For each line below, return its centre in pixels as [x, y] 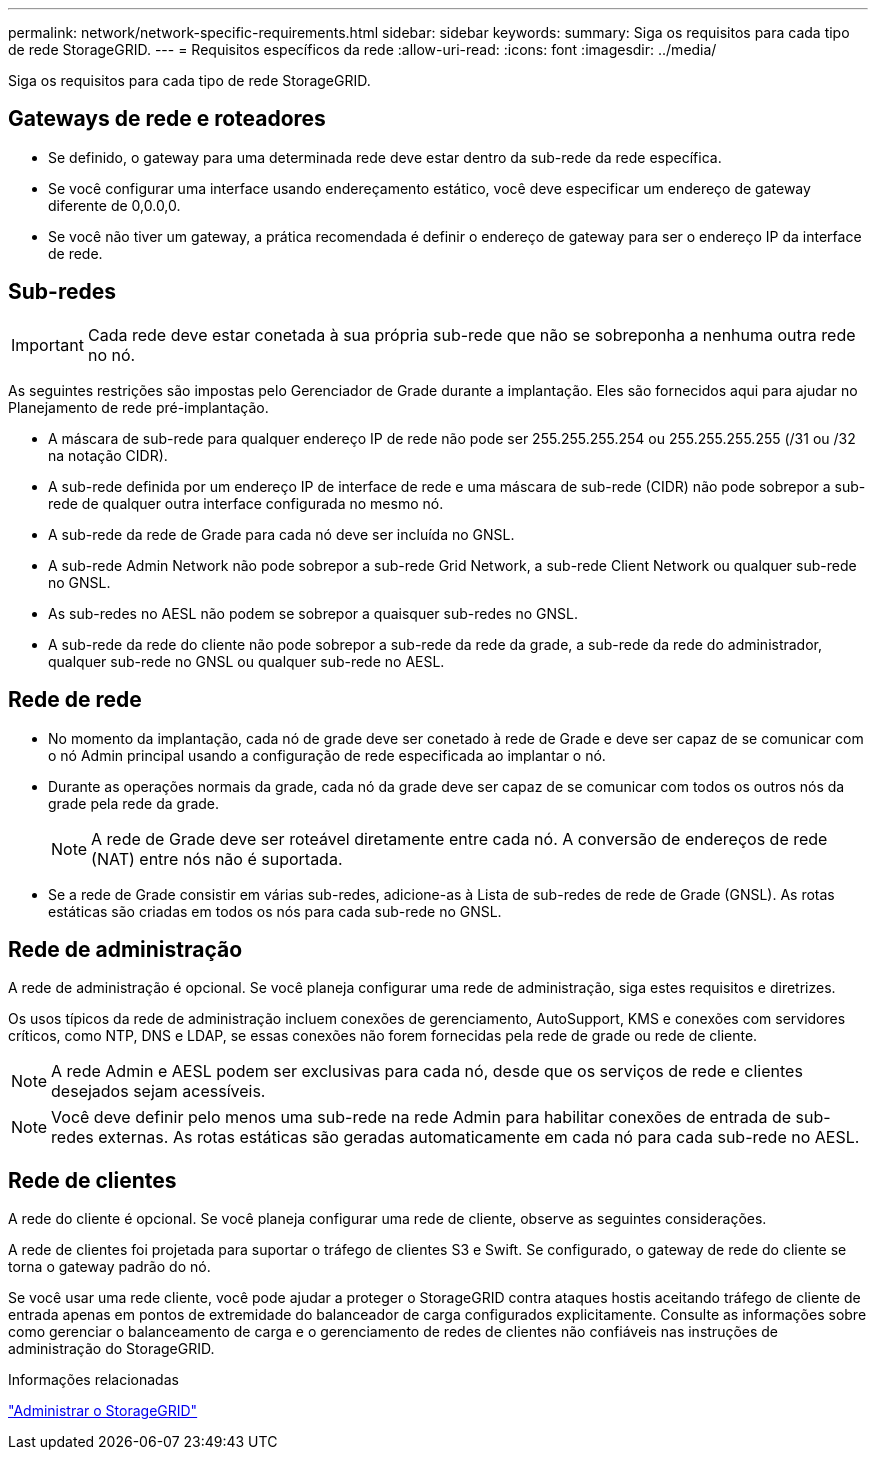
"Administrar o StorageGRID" [103, 1411]
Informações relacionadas [93, 1380]
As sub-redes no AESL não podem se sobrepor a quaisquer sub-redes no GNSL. [313, 613]
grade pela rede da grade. [134, 803]
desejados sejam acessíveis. [158, 1091]
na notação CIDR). [108, 455]
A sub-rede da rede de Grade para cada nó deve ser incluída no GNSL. [281, 534]
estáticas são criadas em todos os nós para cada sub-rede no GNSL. [275, 911]
